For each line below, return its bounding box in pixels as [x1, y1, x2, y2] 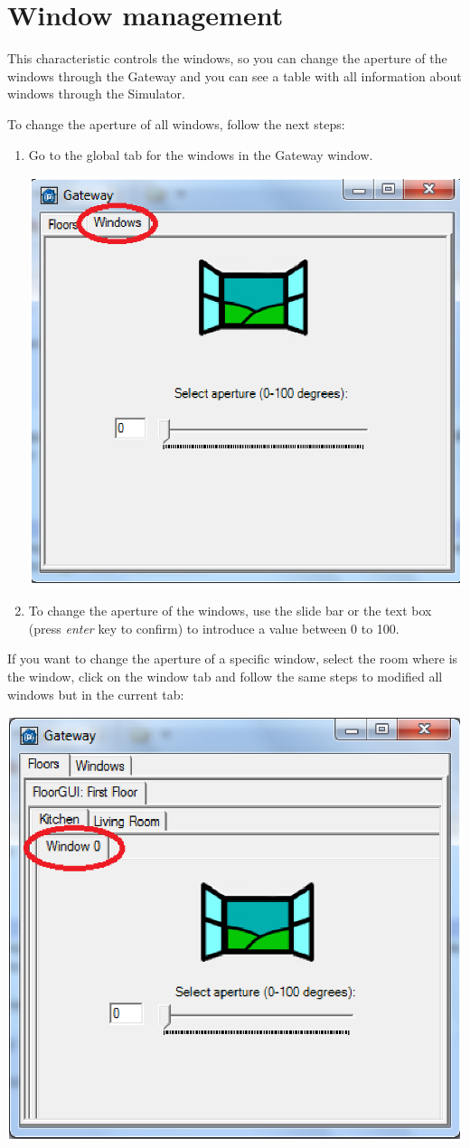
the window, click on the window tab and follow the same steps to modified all [7, 666, 443, 685]
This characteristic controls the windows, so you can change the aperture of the [7, 49, 447, 68]
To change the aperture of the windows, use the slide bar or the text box [28, 601, 432, 620]
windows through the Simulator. [7, 84, 185, 103]
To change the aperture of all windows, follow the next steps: [7, 114, 345, 133]
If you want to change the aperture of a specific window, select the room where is [7, 649, 458, 668]
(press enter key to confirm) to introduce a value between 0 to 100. [28, 618, 399, 637]
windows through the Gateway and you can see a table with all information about [7, 66, 462, 85]
